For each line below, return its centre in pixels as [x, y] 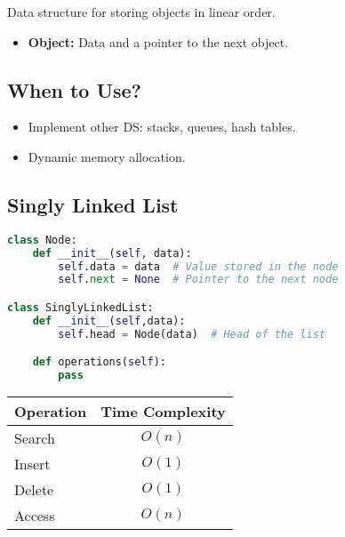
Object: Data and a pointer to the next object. [158, 41]
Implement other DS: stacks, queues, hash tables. [162, 127]
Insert [32, 463]
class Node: [42, 240]
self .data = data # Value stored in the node [198, 266]
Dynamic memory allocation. [107, 156]
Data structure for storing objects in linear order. [141, 12]
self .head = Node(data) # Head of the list [192, 334]
